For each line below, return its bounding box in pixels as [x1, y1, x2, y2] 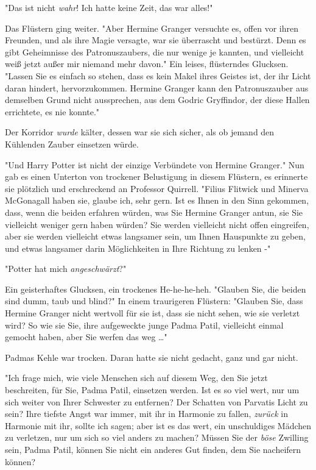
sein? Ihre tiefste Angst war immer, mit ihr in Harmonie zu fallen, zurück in [5, 407, 289, 420]
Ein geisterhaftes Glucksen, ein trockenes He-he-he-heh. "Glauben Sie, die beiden [5, 282, 306, 295]
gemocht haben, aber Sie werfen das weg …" [5, 330, 167, 343]
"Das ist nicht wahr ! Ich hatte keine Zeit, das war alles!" [5, 1, 213, 13]
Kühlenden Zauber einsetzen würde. [5, 137, 139, 150]
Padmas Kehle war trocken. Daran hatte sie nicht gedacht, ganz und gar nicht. [5, 351, 298, 363]
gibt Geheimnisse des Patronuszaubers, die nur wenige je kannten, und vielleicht [5, 45, 304, 58]
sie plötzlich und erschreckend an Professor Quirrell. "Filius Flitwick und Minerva [5, 182, 309, 194]
